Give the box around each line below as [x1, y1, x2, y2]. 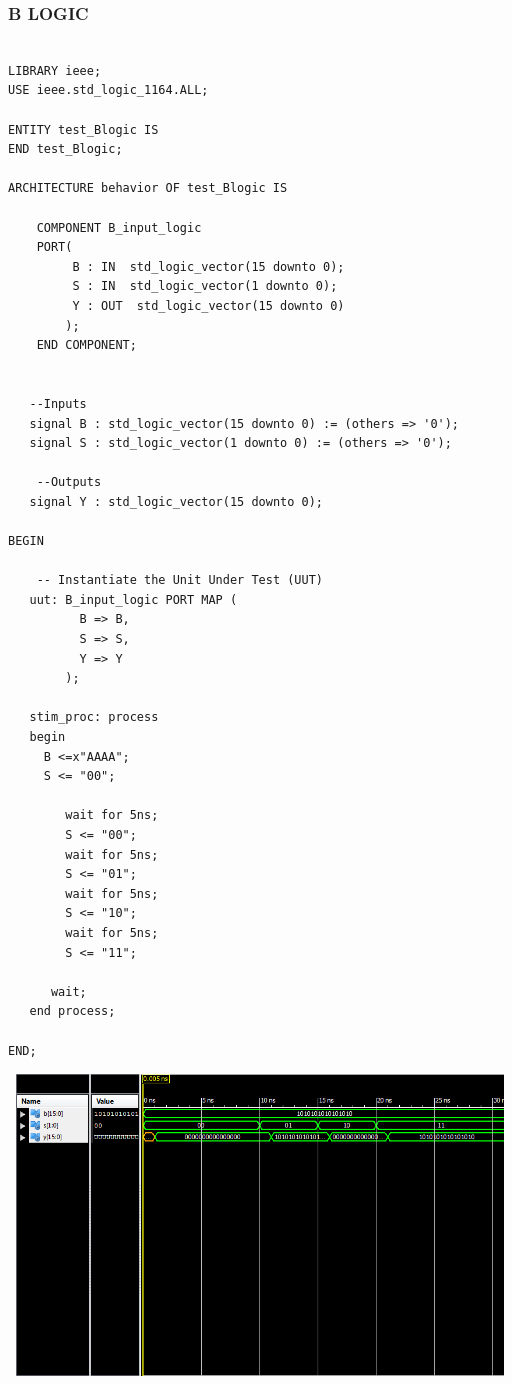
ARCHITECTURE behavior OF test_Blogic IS [8, 181, 288, 196]
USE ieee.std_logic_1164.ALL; [8, 83, 209, 98]
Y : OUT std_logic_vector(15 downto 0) [72, 298, 345, 313]
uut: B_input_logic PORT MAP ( [29, 592, 238, 607]
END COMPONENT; [36, 338, 137, 353]
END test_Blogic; [8, 142, 123, 157]
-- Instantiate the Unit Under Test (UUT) [36, 573, 323, 588]
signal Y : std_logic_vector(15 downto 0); [29, 494, 323, 509]
